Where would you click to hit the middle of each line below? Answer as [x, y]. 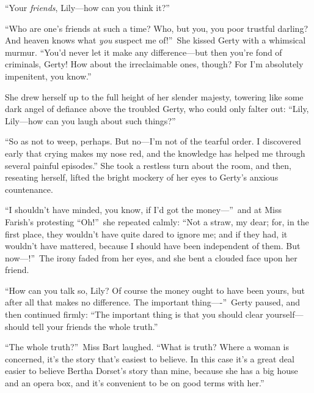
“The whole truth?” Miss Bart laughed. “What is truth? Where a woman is [147, 347]
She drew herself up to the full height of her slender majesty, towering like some [154, 96]
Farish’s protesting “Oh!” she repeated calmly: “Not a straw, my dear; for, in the [157, 221]
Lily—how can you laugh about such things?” [90, 120]
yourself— [285, 314]
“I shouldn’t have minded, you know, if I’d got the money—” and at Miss [143, 210]
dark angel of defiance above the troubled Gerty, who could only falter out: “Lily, [157, 109]
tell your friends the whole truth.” [95, 326]
